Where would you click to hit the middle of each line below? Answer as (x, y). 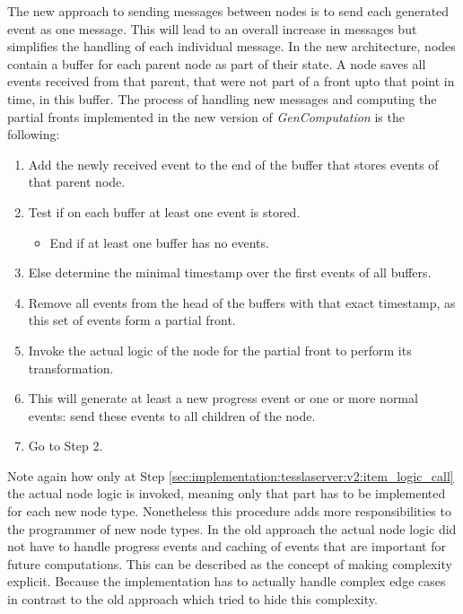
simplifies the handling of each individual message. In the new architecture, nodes (231, 46)
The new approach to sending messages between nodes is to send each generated (228, 11)
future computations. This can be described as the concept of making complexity (230, 563)
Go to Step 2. (66, 446)
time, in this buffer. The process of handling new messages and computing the (222, 98)
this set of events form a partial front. (132, 320)
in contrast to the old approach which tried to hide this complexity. (192, 599)
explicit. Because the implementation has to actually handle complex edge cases (227, 581)
